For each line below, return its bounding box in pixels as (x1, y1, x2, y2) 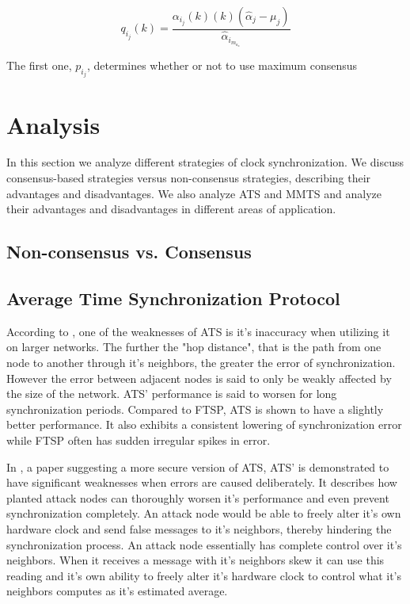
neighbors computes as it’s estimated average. (6, 583, 228, 599)
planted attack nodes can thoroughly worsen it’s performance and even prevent (6, 489, 389, 506)
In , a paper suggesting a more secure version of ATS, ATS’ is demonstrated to (6, 458, 389, 475)
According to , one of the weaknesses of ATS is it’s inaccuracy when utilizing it (6, 323, 390, 339)
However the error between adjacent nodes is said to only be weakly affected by (6, 369, 392, 386)
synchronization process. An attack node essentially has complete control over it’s (6, 536, 402, 552)
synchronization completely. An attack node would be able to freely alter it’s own (6, 505, 401, 522)
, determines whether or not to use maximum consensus (86, 56, 358, 73)
